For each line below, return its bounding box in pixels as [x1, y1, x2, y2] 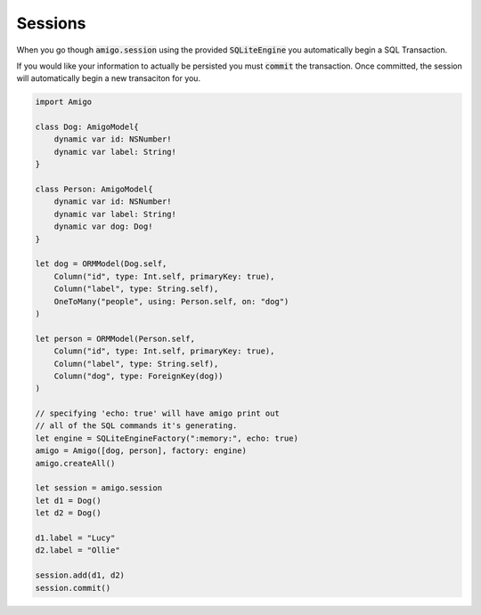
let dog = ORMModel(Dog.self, [35, 259, 167, 269]
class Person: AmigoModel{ [35, 184, 153, 195]
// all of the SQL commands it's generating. [35, 421, 238, 431]
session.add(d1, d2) [35, 570, 125, 580]
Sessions [16, 13, 86, 33]
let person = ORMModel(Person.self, [35, 334, 196, 344]
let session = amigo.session [35, 483, 163, 493]
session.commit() [35, 583, 111, 593]
